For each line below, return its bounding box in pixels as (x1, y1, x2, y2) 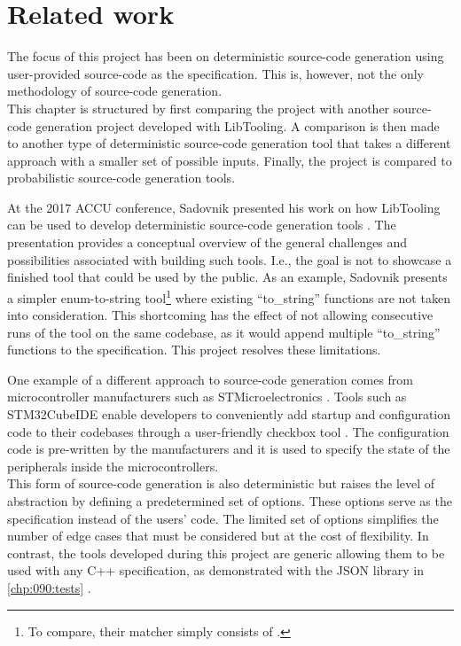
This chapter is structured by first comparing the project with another (7, 98, 390, 117)
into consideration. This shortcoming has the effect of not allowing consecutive (7, 306, 434, 324)
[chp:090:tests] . (7, 579, 91, 596)
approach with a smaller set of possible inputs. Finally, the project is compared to (7, 151, 452, 169)
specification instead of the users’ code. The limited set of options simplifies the (7, 509, 439, 527)
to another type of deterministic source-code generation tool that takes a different (7, 134, 451, 152)
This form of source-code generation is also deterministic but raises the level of (7, 474, 435, 493)
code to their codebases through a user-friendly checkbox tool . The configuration (7, 422, 449, 440)
